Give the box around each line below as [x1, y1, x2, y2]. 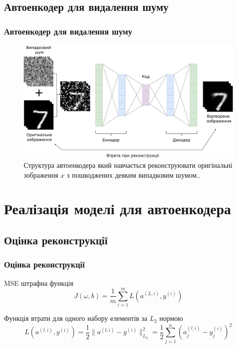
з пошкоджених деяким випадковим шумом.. [67, 169, 200, 180]
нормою [159, 313, 183, 323]
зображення [24, 169, 58, 180]
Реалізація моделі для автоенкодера [4, 198, 231, 219]
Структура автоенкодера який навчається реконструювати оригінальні [24, 159, 233, 170]
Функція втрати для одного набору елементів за [4, 313, 148, 323]
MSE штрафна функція [4, 277, 74, 288]
